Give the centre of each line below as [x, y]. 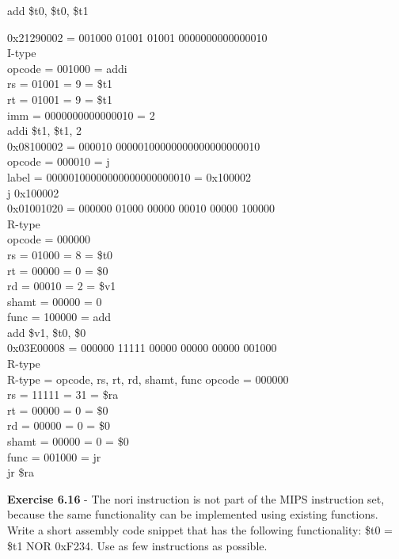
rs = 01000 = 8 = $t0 [60, 254]
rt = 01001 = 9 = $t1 [60, 99]
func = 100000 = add [59, 317]
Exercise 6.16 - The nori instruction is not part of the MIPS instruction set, [196, 498]
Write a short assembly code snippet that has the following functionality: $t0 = [200, 530]
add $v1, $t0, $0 [47, 332]
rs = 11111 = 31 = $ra [63, 394]
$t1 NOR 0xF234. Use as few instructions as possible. [137, 545]
